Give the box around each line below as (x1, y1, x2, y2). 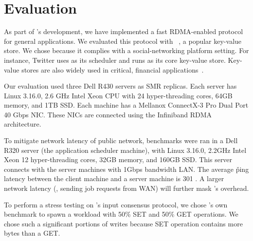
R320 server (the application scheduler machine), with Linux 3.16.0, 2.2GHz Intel (4, 145, 247, 155)
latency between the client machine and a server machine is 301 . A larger (4, 173, 224, 184)
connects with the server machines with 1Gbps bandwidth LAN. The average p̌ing (4, 164, 249, 174)
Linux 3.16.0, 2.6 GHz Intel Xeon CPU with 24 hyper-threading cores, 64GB (4, 90, 233, 100)
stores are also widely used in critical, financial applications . (21, 64, 204, 74)
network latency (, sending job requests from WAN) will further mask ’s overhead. (4, 183, 249, 193)
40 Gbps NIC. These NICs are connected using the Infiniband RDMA (4, 109, 212, 119)
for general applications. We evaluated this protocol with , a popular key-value (4, 36, 242, 46)
